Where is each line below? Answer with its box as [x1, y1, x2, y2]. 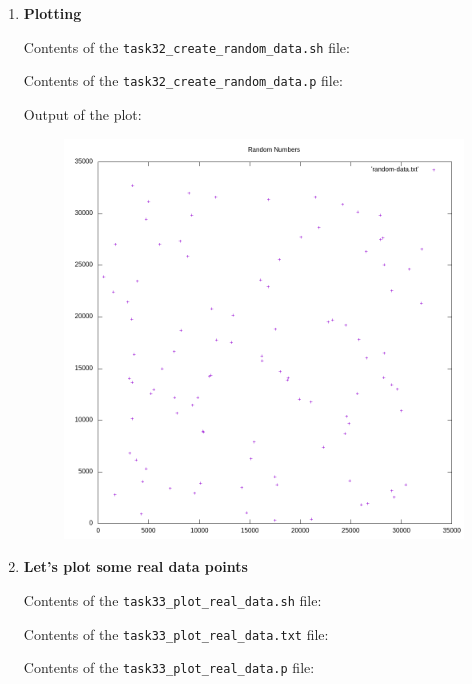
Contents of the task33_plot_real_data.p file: [23, 657, 315, 678]
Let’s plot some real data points [23, 556, 248, 577]
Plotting [23, 3, 82, 23]
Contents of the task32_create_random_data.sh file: [23, 36, 350, 57]
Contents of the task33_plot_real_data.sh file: [23, 589, 322, 610]
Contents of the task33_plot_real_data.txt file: [23, 623, 329, 644]
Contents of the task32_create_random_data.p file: [23, 70, 343, 91]
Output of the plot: [23, 103, 142, 124]
